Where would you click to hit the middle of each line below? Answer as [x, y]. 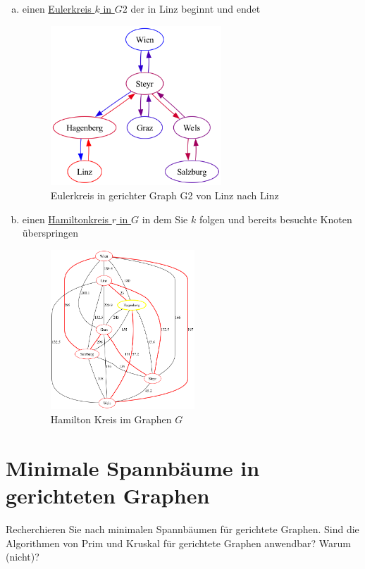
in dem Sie [165, 219]
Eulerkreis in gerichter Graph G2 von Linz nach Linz [165, 195]
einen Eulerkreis [57, 8]
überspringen [50, 233]
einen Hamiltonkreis [66, 219]
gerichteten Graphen [108, 495]
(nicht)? [23, 557]
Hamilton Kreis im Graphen [111, 419]
